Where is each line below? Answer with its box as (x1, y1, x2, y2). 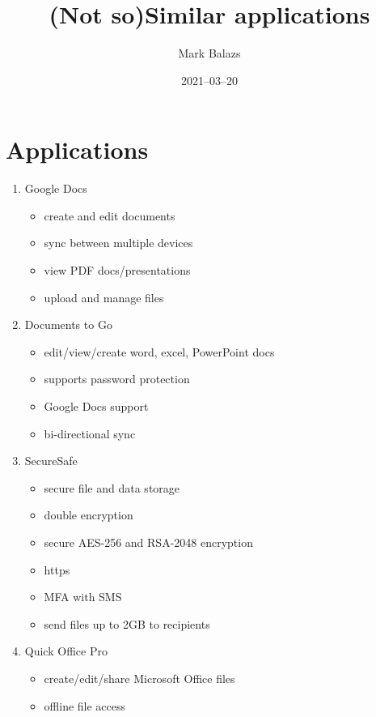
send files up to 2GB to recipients (44, 615, 210, 632)
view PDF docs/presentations (44, 262, 191, 279)
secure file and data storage (44, 479, 180, 496)
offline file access (44, 697, 126, 714)
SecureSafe (24, 452, 78, 469)
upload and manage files (44, 288, 164, 305)
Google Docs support (44, 398, 149, 414)
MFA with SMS (44, 588, 122, 605)
